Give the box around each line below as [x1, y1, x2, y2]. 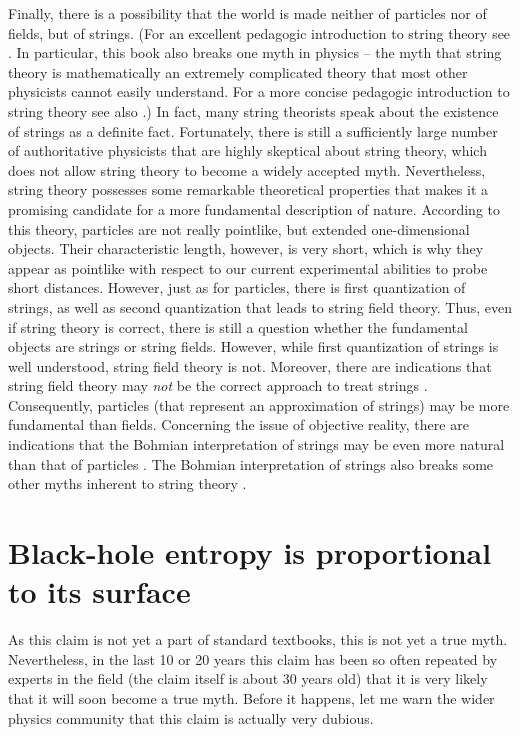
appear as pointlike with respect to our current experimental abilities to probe [8, 257, 488, 278]
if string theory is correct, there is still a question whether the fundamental [8, 316, 468, 337]
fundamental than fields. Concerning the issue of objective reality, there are [8, 414, 469, 435]
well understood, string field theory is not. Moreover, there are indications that [8, 355, 492, 376]
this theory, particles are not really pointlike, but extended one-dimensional [8, 218, 470, 239]
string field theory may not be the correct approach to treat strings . [8, 375, 428, 396]
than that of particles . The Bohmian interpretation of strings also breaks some [8, 453, 494, 474]
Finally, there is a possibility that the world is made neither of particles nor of [8, 3, 487, 23]
